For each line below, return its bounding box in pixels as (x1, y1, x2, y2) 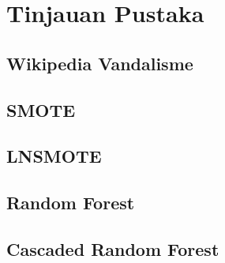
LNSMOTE (6, 144, 102, 168)
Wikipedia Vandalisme (6, 51, 193, 75)
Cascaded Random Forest (6, 236, 219, 261)
